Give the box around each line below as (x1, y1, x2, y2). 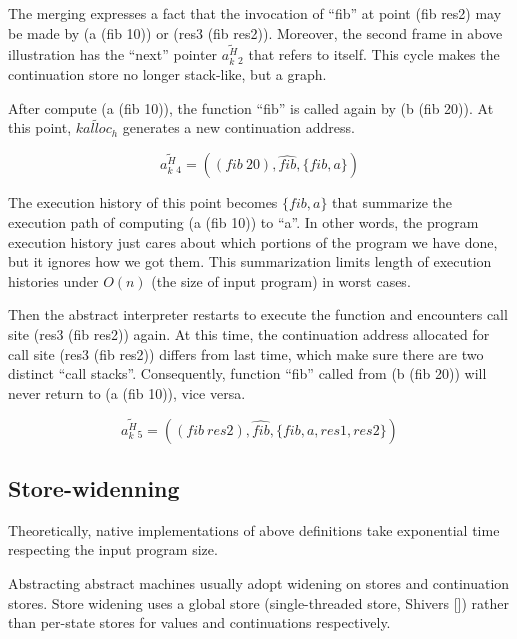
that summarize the (332, 192, 452, 213)
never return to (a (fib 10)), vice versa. (8, 382, 246, 403)
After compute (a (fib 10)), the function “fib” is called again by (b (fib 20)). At (8, 97, 494, 118)
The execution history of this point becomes (8, 192, 278, 213)
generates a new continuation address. (122, 117, 355, 138)
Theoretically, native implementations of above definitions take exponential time (8, 519, 500, 540)
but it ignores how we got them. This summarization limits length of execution (8, 251, 492, 272)
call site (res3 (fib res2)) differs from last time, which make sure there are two (8, 343, 484, 364)
